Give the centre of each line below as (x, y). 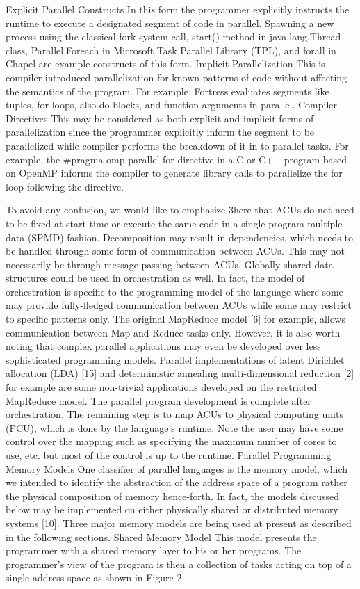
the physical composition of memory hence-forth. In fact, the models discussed (173, 495)
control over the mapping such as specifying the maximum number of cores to (171, 441)
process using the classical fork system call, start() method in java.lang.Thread (173, 37)
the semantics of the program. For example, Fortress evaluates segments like (167, 91)
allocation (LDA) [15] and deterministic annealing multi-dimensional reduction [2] (180, 373)
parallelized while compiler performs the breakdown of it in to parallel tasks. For (177, 145)
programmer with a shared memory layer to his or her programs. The (154, 550)
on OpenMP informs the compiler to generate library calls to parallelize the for (174, 173)
